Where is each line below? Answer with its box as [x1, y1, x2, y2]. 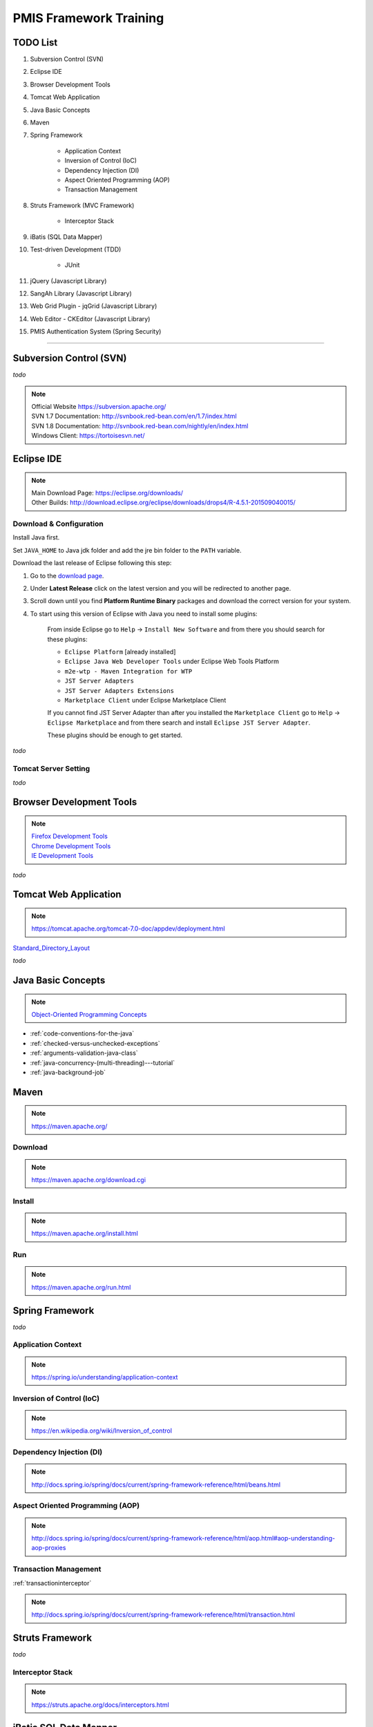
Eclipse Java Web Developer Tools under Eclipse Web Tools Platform [64, 657, 279, 666]
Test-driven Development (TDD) [30, 245, 122, 254]
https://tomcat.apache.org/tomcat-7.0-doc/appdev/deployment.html [31, 924, 225, 933]
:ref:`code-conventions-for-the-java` [30, 1029, 135, 1038]
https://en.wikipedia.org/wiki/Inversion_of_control [31, 1427, 173, 1435]
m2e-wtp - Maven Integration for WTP [64, 667, 193, 675]
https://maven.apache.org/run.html [31, 1283, 131, 1291]
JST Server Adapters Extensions [64, 687, 174, 694]
